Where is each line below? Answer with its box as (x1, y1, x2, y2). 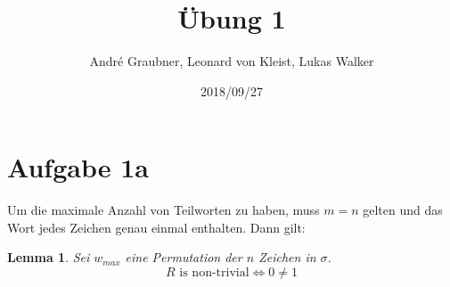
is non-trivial (179, 266, 250, 280)
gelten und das (363, 201, 443, 219)
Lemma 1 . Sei (7, 248, 90, 266)
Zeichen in (258, 248, 316, 266)
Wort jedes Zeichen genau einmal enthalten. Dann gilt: (7, 217, 306, 236)
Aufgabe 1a (7, 149, 149, 185)
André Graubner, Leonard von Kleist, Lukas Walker (89, 52, 374, 70)
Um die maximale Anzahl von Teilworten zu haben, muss (7, 201, 320, 219)
